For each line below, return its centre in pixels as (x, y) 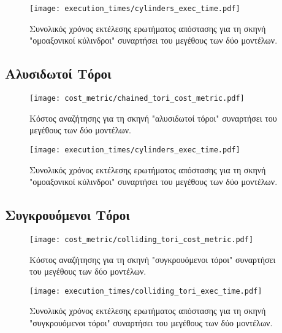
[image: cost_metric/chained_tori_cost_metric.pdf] (137, 99)
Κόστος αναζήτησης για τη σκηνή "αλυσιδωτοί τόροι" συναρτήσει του (153, 118)
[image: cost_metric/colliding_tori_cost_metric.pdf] (142, 239)
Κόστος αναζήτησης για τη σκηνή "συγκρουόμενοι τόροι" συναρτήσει (153, 259)
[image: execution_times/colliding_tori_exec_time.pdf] (146, 291)
